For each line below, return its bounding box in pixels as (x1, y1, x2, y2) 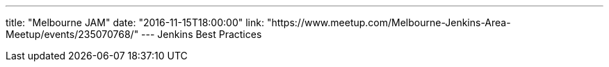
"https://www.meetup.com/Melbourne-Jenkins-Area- (266, 17, 511, 28)
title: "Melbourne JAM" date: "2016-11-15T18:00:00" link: (6, 17, 264, 28)
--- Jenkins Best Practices (141, 28, 262, 40)
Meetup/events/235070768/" (6, 28, 139, 40)
